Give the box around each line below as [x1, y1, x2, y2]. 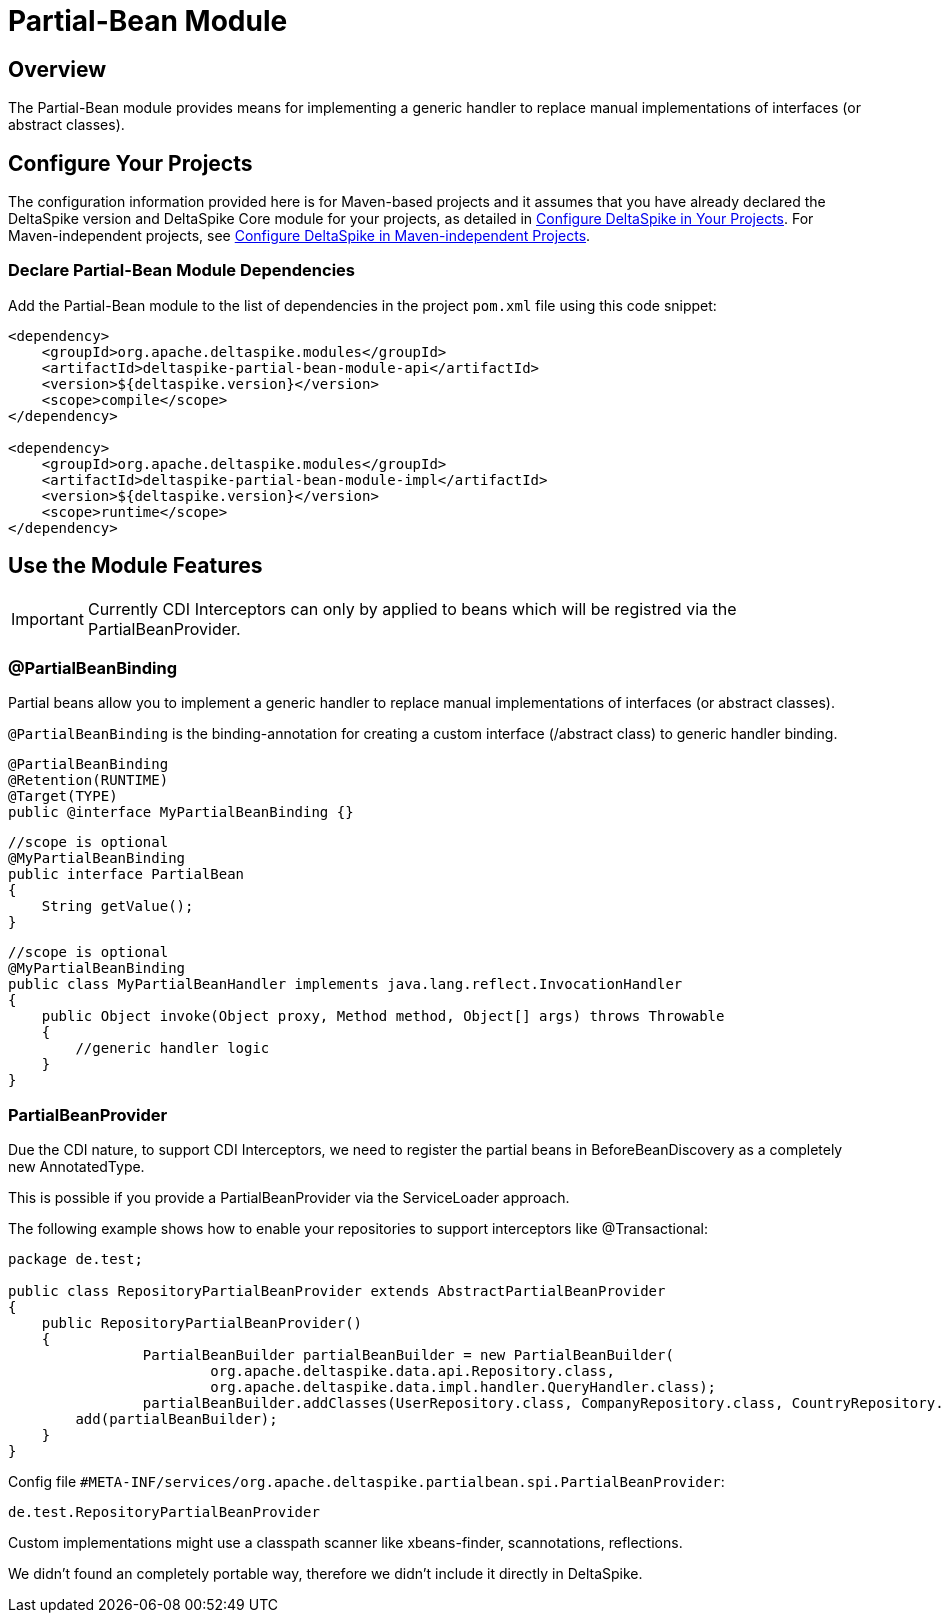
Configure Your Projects [8, 150, 253, 176]
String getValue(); [41, 898, 194, 915]
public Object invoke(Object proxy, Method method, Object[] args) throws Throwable [41, 1008, 725, 1025]
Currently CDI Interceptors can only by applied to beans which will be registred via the [87, 598, 737, 619]
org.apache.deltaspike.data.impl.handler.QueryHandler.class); [210, 1379, 717, 1396]
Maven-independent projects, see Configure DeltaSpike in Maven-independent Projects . [8, 227, 591, 245]
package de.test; [8, 1251, 143, 1268]
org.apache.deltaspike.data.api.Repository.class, [210, 1363, 615, 1380]
